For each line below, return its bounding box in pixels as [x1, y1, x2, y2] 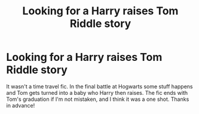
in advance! [6, 101, 35, 109]
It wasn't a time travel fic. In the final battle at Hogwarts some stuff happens [6, 82, 193, 90]
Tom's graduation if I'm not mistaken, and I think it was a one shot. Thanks [6, 95, 189, 103]
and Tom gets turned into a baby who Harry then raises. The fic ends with [6, 89, 188, 96]
